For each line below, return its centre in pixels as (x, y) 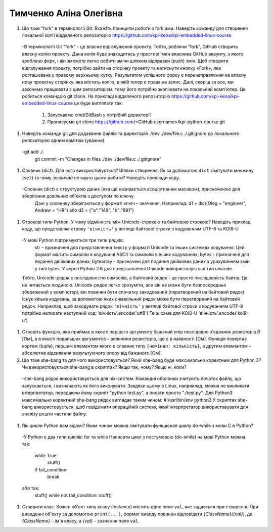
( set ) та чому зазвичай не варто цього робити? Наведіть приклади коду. (101, 177)
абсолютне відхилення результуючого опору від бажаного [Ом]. (92, 353)
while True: (46, 455)
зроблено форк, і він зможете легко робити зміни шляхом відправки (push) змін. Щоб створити (125, 61)
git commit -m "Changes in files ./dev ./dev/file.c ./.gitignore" (98, 159)
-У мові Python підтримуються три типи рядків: (73, 240)
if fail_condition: (51, 469)
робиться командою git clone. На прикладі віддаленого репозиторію (96, 96)
